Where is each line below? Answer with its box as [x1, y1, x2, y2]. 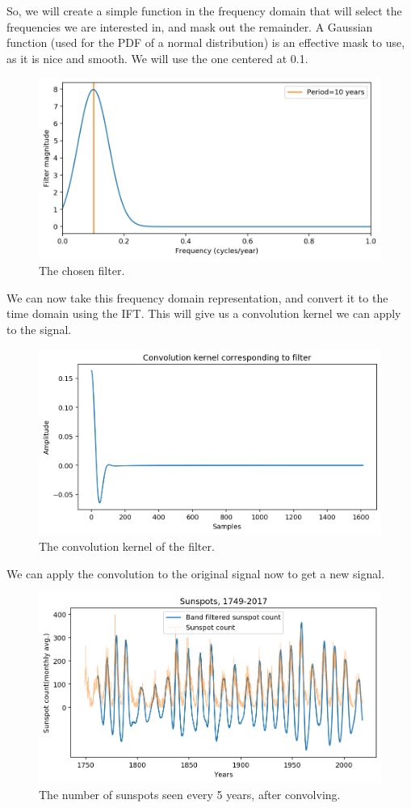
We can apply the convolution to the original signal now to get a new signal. [6, 565, 385, 582]
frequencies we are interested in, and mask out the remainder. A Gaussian [6, 18, 373, 35]
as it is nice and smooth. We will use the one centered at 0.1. [6, 49, 308, 66]
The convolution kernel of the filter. [39, 537, 215, 554]
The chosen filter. [39, 262, 125, 279]
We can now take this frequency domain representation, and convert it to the [6, 289, 388, 306]
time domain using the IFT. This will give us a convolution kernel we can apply [6, 305, 401, 322]
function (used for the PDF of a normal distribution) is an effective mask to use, [6, 34, 405, 51]
